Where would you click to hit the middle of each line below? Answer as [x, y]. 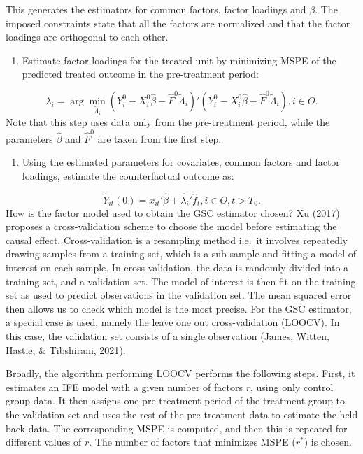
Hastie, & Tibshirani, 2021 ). [66, 349]
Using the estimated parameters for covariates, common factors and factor [181, 162]
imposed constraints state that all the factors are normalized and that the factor [178, 23]
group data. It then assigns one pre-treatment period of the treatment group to [176, 400]
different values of [44, 442]
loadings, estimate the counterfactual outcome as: [128, 175]
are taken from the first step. [159, 138]
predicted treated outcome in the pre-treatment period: [140, 74]
